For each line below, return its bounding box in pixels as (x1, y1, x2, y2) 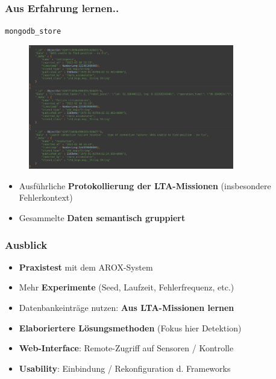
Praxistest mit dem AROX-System (19, 260, 153, 273)
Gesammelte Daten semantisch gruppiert (19, 211, 186, 224)
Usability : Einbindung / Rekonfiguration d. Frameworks (19, 362, 231, 374)
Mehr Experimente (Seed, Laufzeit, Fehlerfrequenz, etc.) (19, 281, 234, 293)
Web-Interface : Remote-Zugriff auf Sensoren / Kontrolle (19, 342, 234, 354)
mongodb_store (5, 27, 61, 36)
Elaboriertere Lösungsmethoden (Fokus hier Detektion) (19, 321, 242, 334)
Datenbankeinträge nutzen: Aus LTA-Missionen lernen (19, 301, 234, 314)
